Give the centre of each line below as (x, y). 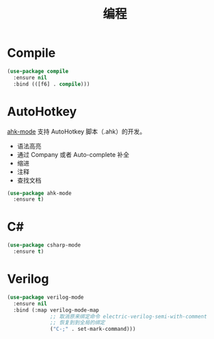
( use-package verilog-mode (45, 297)
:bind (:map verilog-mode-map (56, 310)
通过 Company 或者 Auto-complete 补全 (73, 154)
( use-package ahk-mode (39, 193)
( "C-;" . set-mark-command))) (93, 329)
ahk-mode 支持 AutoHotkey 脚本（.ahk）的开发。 (76, 131)
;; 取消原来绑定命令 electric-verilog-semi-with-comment (129, 316)
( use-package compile (38, 71)
